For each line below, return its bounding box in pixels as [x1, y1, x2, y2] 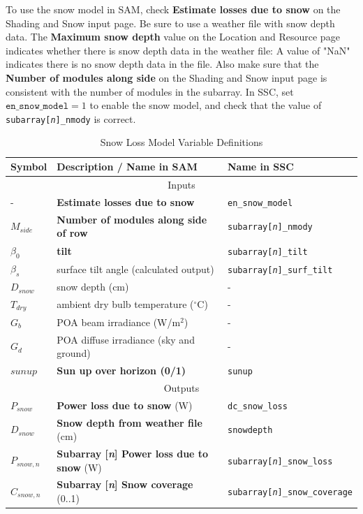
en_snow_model [228, 198, 293, 208]
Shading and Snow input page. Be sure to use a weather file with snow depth [6, 15, 335, 30]
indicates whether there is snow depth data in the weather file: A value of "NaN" [6, 43, 350, 57]
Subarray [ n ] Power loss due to [57, 446, 209, 461]
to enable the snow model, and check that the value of [89, 98, 322, 112]
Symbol [10, 159, 47, 173]
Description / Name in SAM [57, 159, 198, 173]
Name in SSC [228, 159, 294, 173]
